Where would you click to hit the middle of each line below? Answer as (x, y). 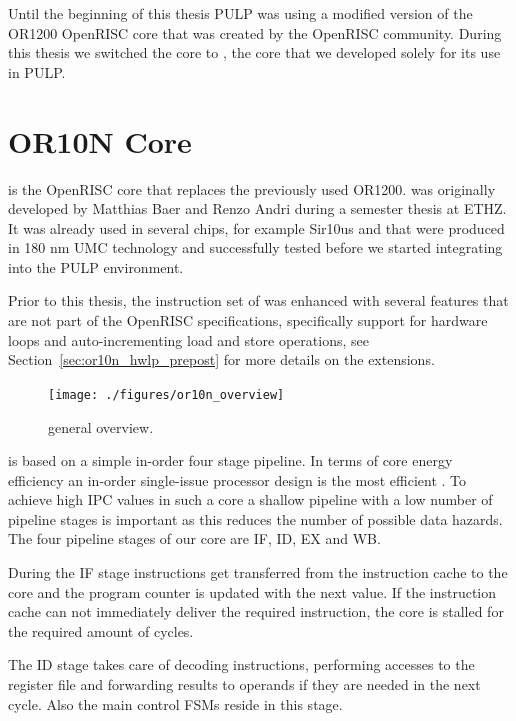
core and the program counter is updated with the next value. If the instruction (252, 591)
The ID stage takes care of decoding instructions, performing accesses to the (241, 664)
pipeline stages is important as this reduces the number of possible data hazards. (255, 518)
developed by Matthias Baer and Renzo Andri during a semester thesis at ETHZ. (257, 208)
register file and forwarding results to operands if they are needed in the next (244, 684)
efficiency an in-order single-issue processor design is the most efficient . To (237, 479)
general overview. (101, 426)
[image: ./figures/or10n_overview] (166, 394)
